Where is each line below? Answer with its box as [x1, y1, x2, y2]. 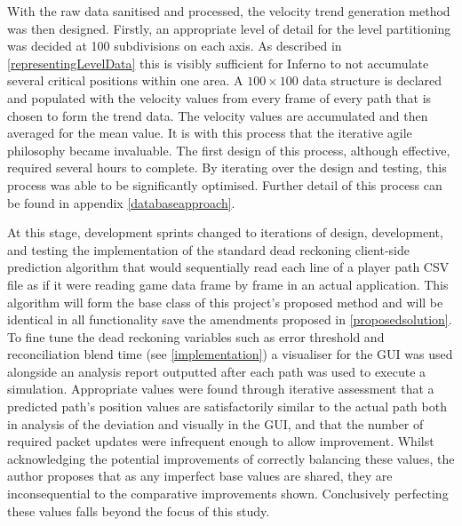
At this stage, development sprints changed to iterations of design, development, [7, 223, 443, 242]
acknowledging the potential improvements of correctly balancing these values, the [7, 449, 455, 467]
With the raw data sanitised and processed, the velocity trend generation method [7, 2, 450, 20]
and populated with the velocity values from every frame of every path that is [7, 88, 432, 107]
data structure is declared [302, 71, 442, 90]
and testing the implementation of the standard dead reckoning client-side [7, 240, 410, 259]
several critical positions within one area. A [7, 71, 243, 90]
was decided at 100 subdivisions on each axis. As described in [7, 36, 342, 55]
